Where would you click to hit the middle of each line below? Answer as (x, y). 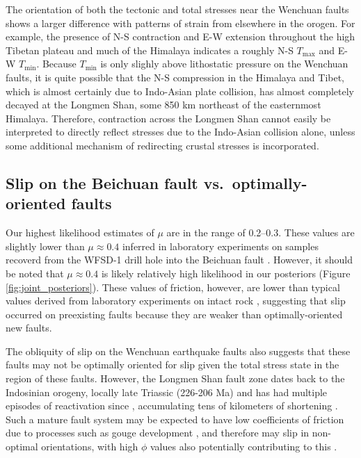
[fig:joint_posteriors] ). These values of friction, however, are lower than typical (173, 287)
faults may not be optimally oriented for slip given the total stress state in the (173, 365)
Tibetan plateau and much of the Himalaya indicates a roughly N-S (150, 50)
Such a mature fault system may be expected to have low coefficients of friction (175, 419)
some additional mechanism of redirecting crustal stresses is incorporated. (162, 145)
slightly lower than (45, 246)
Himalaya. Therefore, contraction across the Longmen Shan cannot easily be (168, 118)
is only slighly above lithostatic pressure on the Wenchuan (224, 64)
